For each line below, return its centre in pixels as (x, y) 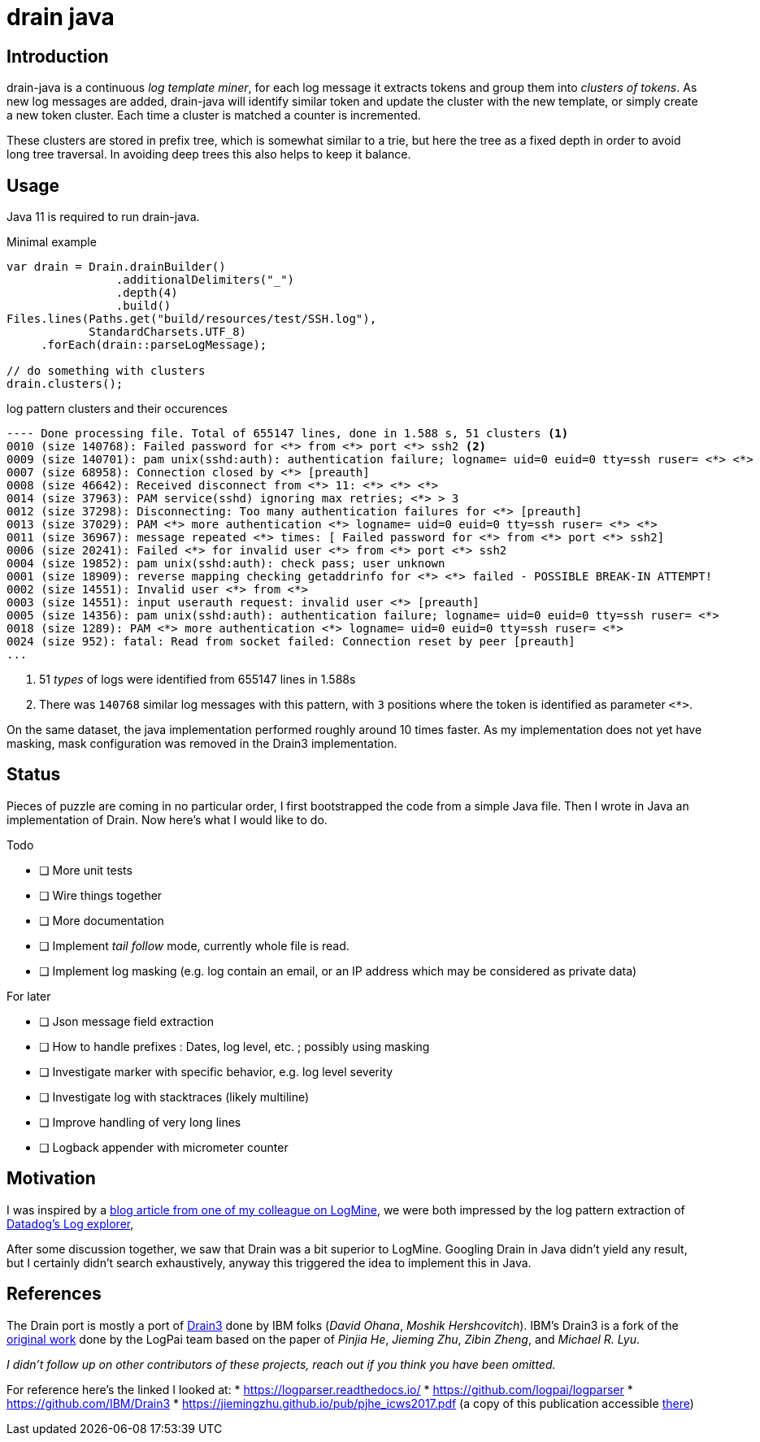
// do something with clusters (106, 371)
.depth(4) (147, 293)
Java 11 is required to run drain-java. (103, 217)
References (54, 1294)
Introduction (58, 56)
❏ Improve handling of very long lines (140, 1122)
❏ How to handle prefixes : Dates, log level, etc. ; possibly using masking (235, 1046)
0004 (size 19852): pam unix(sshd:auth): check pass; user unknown (226, 564)
